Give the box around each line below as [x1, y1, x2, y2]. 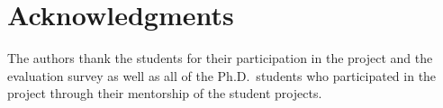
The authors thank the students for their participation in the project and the [7, 49, 433, 67]
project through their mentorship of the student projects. [7, 84, 322, 103]
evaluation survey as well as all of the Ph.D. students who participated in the [7, 66, 437, 85]
